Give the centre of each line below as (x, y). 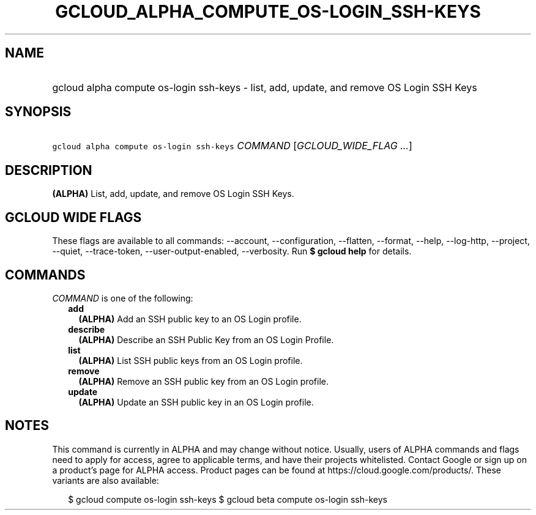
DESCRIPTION (49, 170)
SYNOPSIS (38, 112)
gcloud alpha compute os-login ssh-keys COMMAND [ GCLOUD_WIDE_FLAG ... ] (232, 146)
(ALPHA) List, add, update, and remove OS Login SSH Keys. (173, 194)
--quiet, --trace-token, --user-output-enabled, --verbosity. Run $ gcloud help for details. (232, 251)
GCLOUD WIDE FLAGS (73, 217)
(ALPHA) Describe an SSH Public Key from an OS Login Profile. (206, 339)
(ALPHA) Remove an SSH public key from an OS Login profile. (204, 381)
